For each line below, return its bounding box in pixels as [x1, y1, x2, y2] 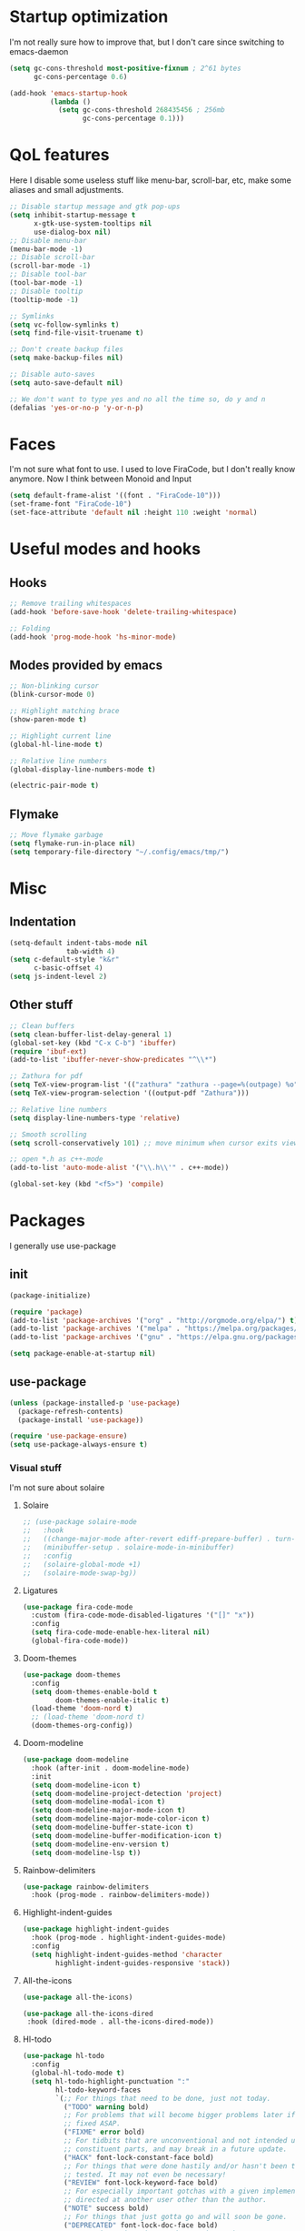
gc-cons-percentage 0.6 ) [33, 72, 128, 81]
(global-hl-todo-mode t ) [31, 2068, 125, 2078]
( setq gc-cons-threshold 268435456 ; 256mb [57, 106, 225, 115]
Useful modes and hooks [9, 539, 202, 560]
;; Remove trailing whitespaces [9, 599, 132, 609]
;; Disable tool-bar [9, 270, 88, 279]
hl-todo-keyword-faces [55, 2085, 142, 2095]
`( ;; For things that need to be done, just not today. [55, 2094, 271, 2103]
